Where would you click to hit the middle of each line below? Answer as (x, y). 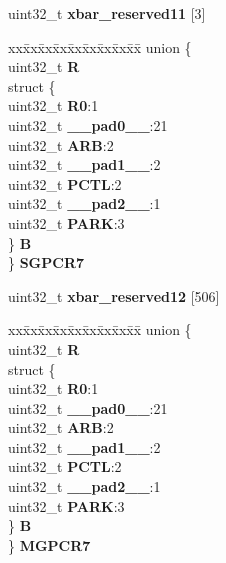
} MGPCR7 (49, 544)
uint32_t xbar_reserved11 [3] (107, 13)
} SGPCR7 (46, 262)
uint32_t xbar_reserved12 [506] (114, 295)
